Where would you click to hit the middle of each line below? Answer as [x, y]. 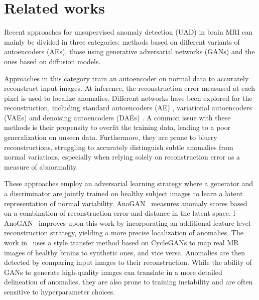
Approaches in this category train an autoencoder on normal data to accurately [126, 78]
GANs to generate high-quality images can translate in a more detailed [113, 272]
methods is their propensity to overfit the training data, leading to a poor [117, 127]
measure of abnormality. [41, 166]
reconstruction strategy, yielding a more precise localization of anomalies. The [124, 233]
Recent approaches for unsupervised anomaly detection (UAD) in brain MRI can [128, 32]
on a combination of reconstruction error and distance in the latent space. [117, 213]
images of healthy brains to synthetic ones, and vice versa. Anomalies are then [125, 252]
